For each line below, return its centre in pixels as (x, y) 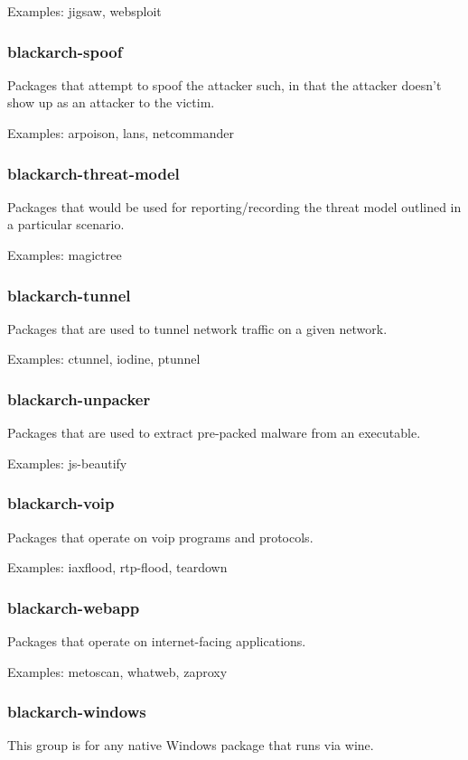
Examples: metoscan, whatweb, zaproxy (117, 671)
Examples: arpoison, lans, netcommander (121, 133)
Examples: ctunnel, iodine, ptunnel (104, 359)
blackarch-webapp (74, 607)
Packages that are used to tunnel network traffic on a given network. (197, 328)
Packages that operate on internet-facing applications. (157, 641)
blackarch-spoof (65, 51)
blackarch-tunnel (69, 295)
